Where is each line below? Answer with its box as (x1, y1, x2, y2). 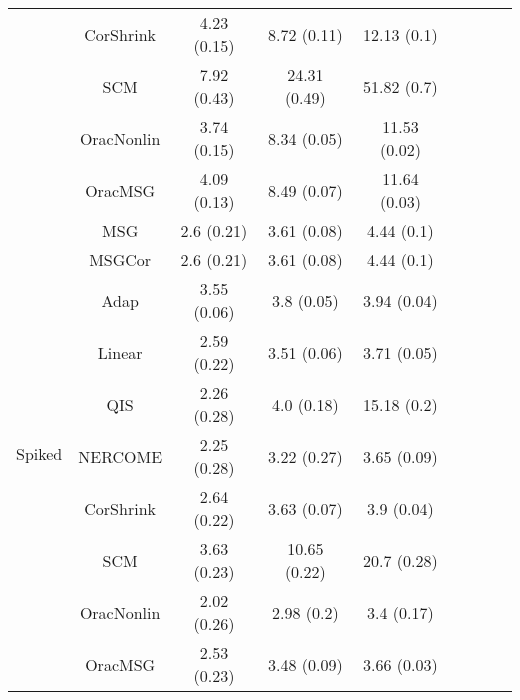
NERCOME (78, 444, 163, 468)
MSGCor (89, 248, 152, 271)
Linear (97, 340, 143, 364)
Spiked (16, 441, 63, 465)
